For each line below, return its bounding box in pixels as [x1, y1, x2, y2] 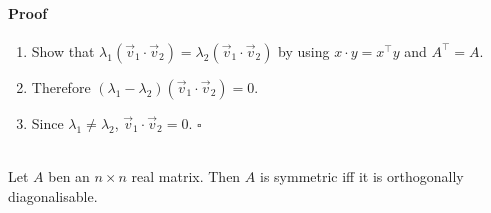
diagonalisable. [8, 185, 98, 206]
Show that [31, 40, 95, 61]
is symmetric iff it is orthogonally [259, 165, 464, 186]
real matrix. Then [131, 165, 241, 186]
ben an [48, 165, 90, 186]
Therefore [31, 76, 91, 97]
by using [278, 40, 330, 61]
